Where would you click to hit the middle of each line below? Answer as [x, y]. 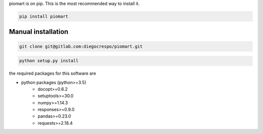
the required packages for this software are [53, 73]
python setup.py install [49, 61]
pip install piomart [44, 16]
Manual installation [39, 32]
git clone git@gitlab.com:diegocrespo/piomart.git [81, 46]
